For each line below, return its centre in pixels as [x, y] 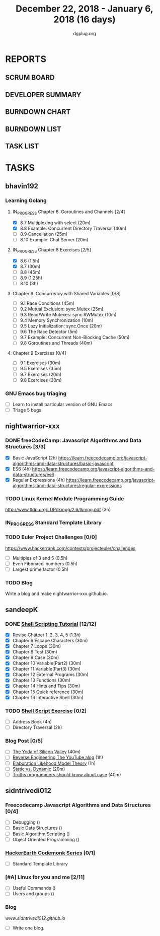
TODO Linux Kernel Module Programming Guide [65, 498]
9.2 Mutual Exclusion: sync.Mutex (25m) [62, 309]
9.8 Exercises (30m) [41, 380]
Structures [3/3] [26, 447]
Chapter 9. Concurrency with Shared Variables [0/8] [66, 293]
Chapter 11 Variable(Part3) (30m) [47, 669]
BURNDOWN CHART [38, 112]
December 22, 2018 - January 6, [85, 9]
